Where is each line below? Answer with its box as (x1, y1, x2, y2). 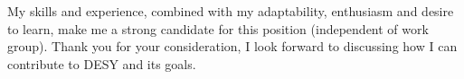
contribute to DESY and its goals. (7, 54, 196, 73)
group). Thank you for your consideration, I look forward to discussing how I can (7, 37, 458, 56)
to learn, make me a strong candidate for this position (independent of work (7, 19, 429, 38)
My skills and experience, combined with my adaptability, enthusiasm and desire (7, 2, 454, 20)
